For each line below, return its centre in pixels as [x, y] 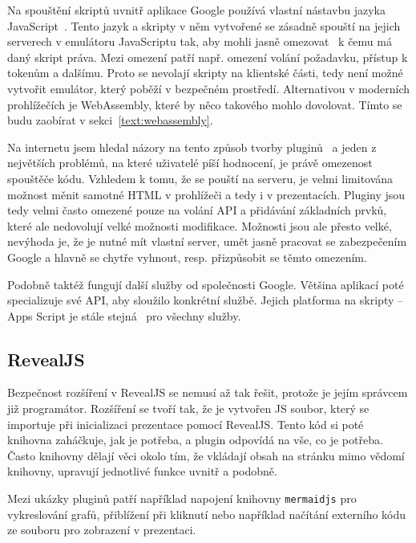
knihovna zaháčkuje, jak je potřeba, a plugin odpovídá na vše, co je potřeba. [195, 440]
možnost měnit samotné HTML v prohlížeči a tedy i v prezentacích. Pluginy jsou [206, 194]
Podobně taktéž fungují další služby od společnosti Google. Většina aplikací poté [206, 284]
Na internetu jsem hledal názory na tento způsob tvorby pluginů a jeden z [192, 147]
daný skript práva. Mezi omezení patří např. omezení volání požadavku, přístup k [208, 57]
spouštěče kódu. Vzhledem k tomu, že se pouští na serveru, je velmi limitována [200, 178]
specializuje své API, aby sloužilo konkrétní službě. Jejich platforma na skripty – [206, 300]
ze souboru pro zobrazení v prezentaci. [102, 530]
